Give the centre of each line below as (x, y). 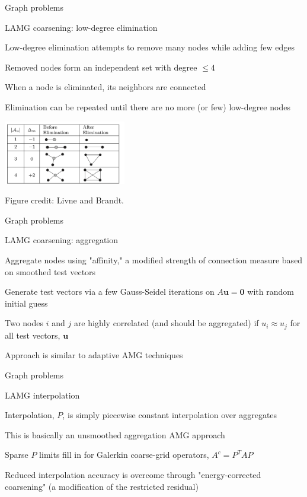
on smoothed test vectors (50, 271)
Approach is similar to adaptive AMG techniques (94, 355)
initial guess (26, 303)
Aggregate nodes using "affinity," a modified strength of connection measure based (154, 260)
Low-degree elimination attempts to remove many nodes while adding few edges (150, 47)
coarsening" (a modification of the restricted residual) (102, 486)
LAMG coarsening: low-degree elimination (81, 27)
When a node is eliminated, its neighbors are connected (105, 87)
